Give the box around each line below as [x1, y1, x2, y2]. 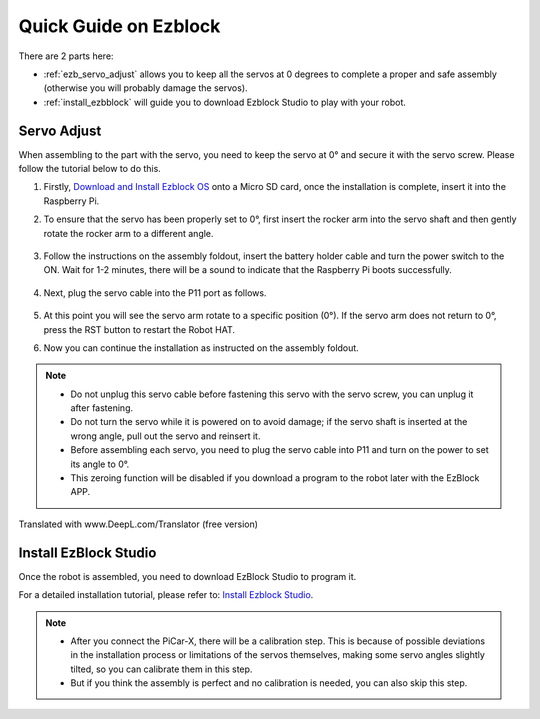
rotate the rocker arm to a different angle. [43, 227, 214, 239]
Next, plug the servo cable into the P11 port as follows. [43, 286, 267, 299]
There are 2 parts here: [18, 50, 114, 62]
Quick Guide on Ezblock [18, 15, 221, 37]
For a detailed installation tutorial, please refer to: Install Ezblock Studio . [18, 589, 314, 601]
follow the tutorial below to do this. [18, 163, 162, 175]
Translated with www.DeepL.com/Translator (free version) [18, 518, 259, 530]
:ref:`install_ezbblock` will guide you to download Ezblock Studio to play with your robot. [43, 96, 407, 108]
